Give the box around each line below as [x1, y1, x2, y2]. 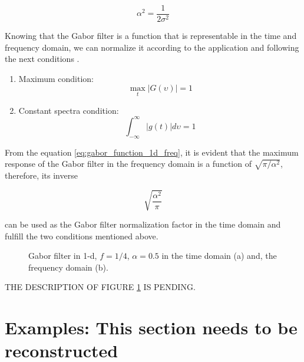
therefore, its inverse [5, 169, 78, 181]
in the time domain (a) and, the [161, 249, 277, 262]
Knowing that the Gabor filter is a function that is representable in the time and [5, 29, 297, 42]
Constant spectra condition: [18, 104, 119, 116]
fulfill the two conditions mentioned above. [5, 229, 158, 242]
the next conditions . [5, 52, 80, 65]
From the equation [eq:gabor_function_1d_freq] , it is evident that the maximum [5, 146, 299, 158]
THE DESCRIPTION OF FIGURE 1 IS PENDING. [5, 281, 196, 293]
